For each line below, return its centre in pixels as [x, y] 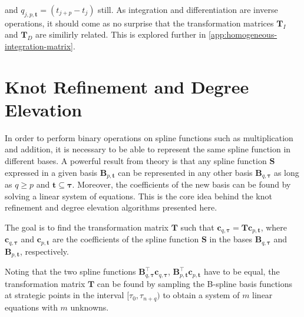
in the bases [231, 239]
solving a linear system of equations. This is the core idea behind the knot [138, 196]
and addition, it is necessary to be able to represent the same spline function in [148, 149]
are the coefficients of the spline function [125, 239]
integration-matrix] [39, 46]
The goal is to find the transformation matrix [87, 227]
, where [274, 227]
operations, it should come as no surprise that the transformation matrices [139, 23]
